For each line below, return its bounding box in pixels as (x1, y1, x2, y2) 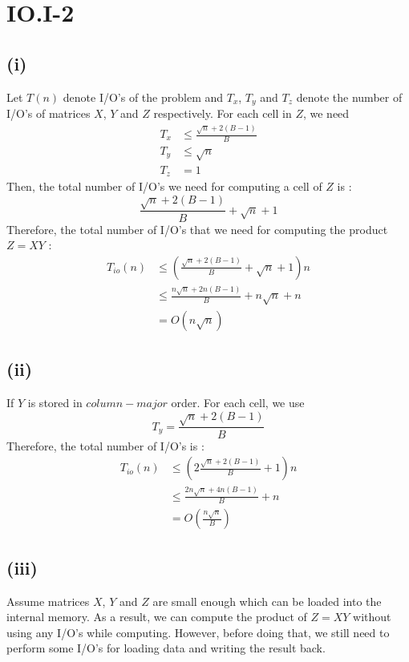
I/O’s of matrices (6, 105, 91, 122)
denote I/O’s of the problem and (63, 88, 224, 105)
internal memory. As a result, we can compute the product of (6, 608, 307, 625)
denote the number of (296, 88, 403, 105)
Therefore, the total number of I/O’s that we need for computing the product (6, 220, 388, 237)
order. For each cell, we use (171, 394, 305, 411)
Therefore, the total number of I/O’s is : (6, 437, 204, 454)
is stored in (27, 394, 83, 411)
